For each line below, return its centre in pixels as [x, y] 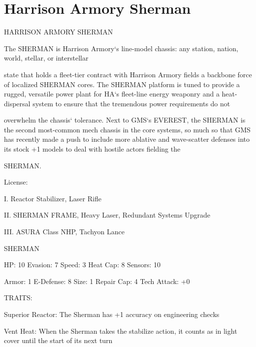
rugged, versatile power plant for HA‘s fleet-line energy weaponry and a [112, 94]
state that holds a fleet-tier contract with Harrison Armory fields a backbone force [128, 74]
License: [16, 182]
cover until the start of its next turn [58, 340]
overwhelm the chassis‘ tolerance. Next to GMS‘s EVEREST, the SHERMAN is [125, 120]
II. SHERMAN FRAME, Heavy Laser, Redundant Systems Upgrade [107, 215]
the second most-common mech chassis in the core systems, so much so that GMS [127, 129]
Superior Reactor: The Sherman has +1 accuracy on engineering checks [112, 314]
